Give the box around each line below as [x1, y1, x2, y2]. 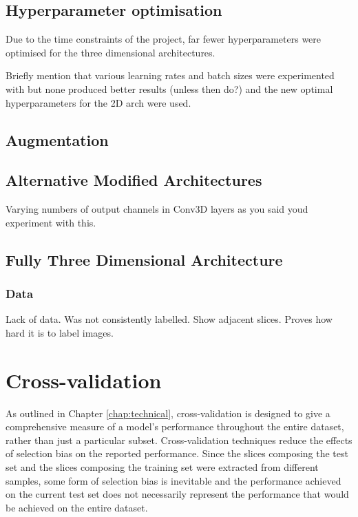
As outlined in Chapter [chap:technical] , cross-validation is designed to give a [6, 405, 330, 420]
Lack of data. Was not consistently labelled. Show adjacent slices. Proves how [6, 312, 333, 326]
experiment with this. [6, 215, 96, 229]
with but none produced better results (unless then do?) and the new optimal [6, 81, 333, 96]
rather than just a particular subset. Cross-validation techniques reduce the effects [6, 432, 352, 447]
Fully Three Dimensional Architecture [6, 249, 283, 270]
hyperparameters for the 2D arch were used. [6, 95, 191, 109]
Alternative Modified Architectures [6, 169, 262, 191]
